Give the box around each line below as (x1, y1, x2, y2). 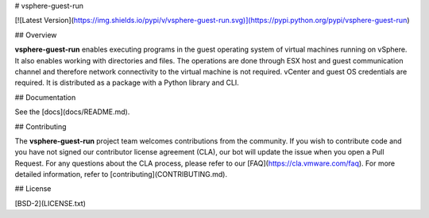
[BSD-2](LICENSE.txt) (14, 198, 87, 208)
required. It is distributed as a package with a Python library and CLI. (14, 78, 240, 87)
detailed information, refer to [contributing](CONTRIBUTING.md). (14, 170, 228, 179)
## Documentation (14, 92, 76, 102)
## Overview (14, 30, 57, 40)
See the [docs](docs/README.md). (14, 107, 130, 117)
